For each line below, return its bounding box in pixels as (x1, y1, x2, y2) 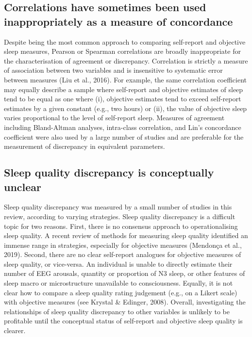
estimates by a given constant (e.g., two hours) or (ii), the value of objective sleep (4, 103, 247, 113)
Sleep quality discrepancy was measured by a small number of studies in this (4, 202, 232, 212)
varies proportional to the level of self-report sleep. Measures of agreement (4, 112, 225, 123)
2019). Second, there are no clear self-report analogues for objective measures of (4, 249, 241, 259)
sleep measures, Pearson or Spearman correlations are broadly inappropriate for (4, 46, 241, 56)
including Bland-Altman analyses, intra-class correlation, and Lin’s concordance (4, 122, 241, 132)
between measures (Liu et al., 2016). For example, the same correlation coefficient (4, 74, 247, 84)
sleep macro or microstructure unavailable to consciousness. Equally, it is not (4, 278, 233, 288)
